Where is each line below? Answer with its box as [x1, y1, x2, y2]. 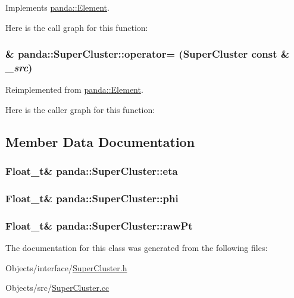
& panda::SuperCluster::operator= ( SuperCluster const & [5, 46, 290, 61]
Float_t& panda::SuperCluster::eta [5, 164, 178, 178]
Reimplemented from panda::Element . [5, 83, 143, 96]
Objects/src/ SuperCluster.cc [5, 281, 110, 294]
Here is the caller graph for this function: [5, 103, 155, 115]
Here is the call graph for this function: [5, 21, 148, 33]
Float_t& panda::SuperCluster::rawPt [5, 218, 193, 233]
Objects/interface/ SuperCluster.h [5, 261, 127, 274]
